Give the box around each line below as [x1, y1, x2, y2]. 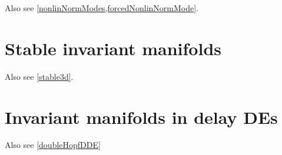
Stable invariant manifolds [5, 36, 222, 60]
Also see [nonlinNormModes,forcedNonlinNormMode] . [5, 2, 199, 14]
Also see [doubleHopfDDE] [5, 139, 101, 151]
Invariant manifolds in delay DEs [5, 105, 278, 129]
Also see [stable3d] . [5, 70, 74, 82]
